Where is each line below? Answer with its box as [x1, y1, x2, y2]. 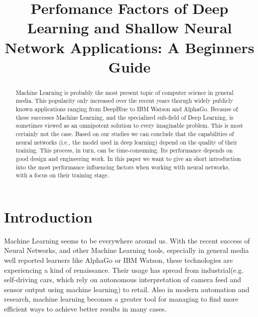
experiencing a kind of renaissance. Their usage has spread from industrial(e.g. [4, 264, 244, 275]
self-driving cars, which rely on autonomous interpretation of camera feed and [4, 274, 242, 285]
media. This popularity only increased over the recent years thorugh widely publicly [15, 96, 234, 105]
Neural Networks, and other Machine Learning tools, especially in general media [4, 245, 249, 255]
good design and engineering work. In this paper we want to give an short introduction [15, 154, 241, 162]
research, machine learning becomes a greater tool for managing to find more [4, 294, 239, 304]
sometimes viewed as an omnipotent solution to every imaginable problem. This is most [15, 121, 243, 130]
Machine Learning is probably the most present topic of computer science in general [15, 88, 234, 96]
